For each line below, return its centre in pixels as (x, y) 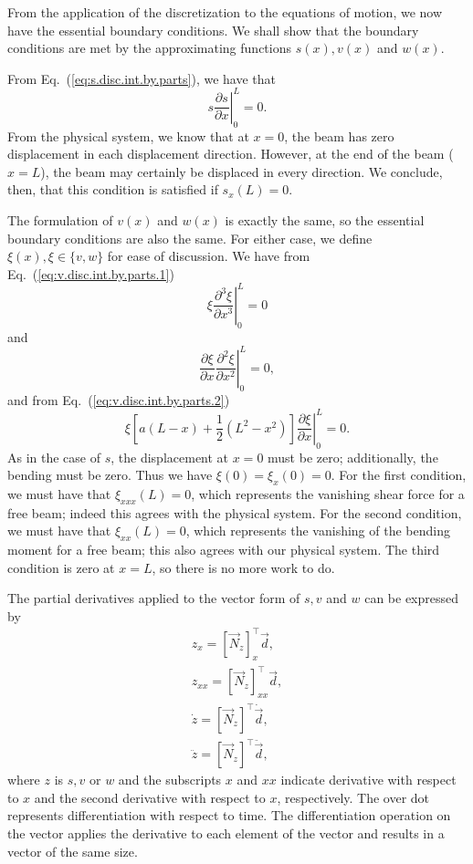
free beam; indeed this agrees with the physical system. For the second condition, (235, 512)
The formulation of (60, 220)
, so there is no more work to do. (243, 567)
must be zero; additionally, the (353, 457)
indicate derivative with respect (368, 780)
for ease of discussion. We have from (209, 256)
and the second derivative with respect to (150, 797)
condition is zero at (61, 567)
